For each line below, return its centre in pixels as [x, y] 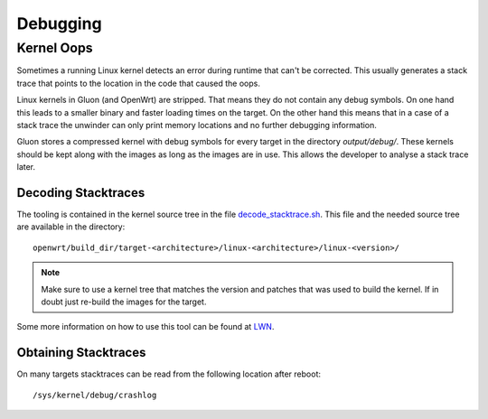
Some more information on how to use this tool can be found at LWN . [145, 327]
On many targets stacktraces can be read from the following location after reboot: [169, 374]
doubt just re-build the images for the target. [124, 302]
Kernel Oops [55, 48]
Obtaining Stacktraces [81, 353]
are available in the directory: [71, 227]
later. [26, 167]
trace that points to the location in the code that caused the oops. [139, 83]
